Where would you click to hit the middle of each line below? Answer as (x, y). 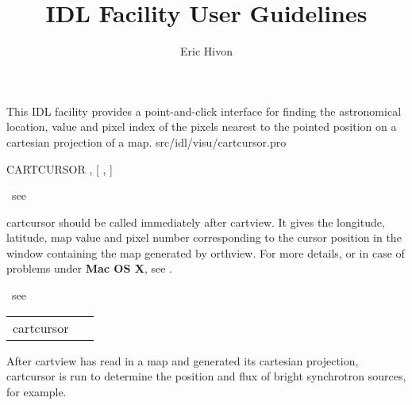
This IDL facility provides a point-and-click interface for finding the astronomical (204, 111)
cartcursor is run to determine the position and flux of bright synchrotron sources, (206, 376)
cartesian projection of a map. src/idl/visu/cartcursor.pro (146, 141)
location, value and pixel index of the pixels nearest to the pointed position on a (202, 126)
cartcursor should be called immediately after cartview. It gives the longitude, (196, 222)
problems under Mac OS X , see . (89, 268)
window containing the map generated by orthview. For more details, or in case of (206, 252)
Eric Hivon (206, 51)
